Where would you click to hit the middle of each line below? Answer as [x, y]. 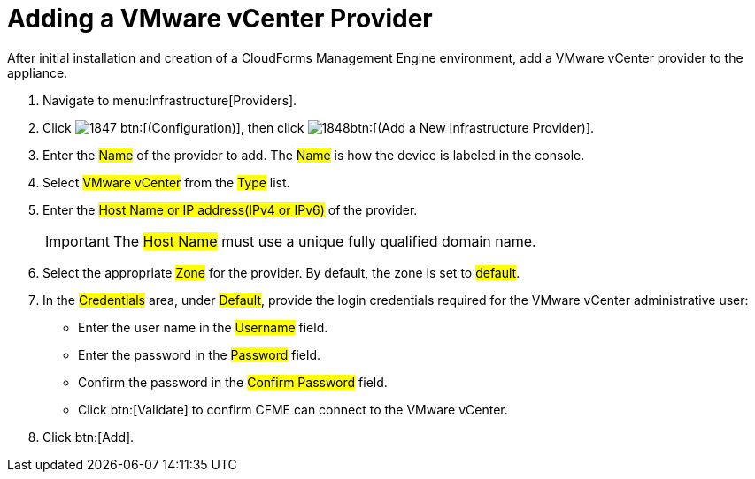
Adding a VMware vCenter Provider [220, 19]
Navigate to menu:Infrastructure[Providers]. [170, 100]
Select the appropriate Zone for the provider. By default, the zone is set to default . [281, 272]
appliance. [38, 72]
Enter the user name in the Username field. [203, 327]
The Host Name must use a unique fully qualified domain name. [324, 241]
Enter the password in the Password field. [199, 354]
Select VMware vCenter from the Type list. [166, 182]
